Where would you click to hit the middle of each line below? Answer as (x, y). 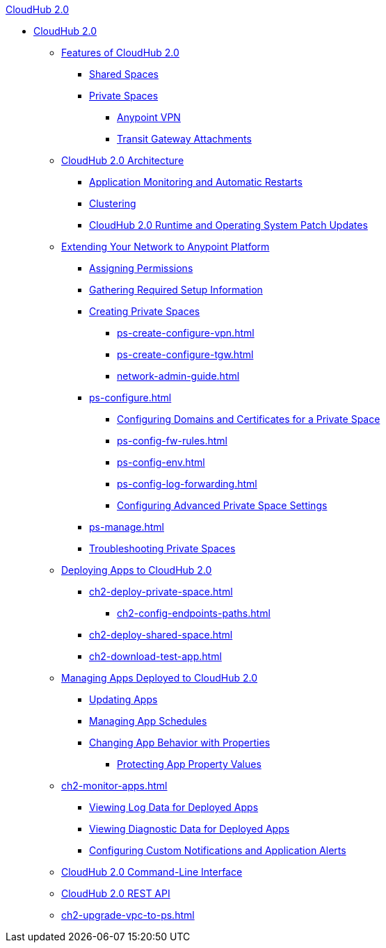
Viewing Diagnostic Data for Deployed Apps (190, 829)
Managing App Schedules (148, 721)
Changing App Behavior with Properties (180, 742)
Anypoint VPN (149, 117)
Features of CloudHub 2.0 (120, 53)
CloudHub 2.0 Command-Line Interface (152, 872)
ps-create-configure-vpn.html (186, 333)
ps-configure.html (130, 397)
